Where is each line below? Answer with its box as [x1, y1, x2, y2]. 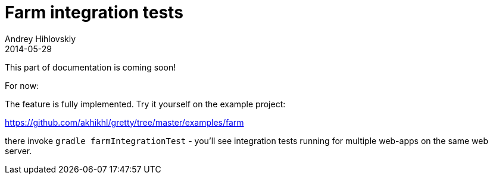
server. [5, 145, 32, 156]
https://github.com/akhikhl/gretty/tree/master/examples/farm [5, 117, 244, 127]
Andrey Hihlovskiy [5, 33, 76, 44]
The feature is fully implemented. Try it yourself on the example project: [5, 98, 286, 109]
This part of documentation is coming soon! [5, 62, 176, 72]
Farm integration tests [5, 2, 183, 23]
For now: [5, 80, 39, 91]
